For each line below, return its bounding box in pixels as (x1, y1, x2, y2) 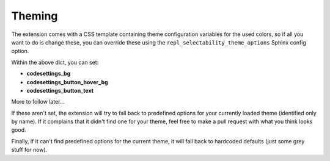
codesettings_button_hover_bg (26, 78, 108, 85)
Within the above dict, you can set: (11, 59, 99, 66)
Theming (11, 9, 58, 23)
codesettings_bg (26, 70, 71, 77)
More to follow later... (11, 98, 65, 106)
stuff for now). (11, 146, 48, 154)
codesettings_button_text (26, 87, 94, 94)
